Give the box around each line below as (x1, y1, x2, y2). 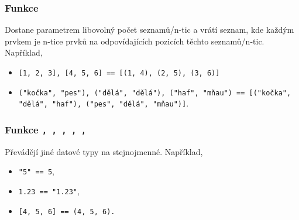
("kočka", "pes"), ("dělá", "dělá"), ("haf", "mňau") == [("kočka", (18, 88, 291, 97)
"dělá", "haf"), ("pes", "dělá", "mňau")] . (18, 97, 189, 109)
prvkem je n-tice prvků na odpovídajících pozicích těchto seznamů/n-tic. (5, 35, 264, 47)
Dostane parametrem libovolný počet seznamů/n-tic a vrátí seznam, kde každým (5, 23, 294, 36)
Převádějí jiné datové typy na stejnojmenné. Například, (5, 145, 203, 157)
